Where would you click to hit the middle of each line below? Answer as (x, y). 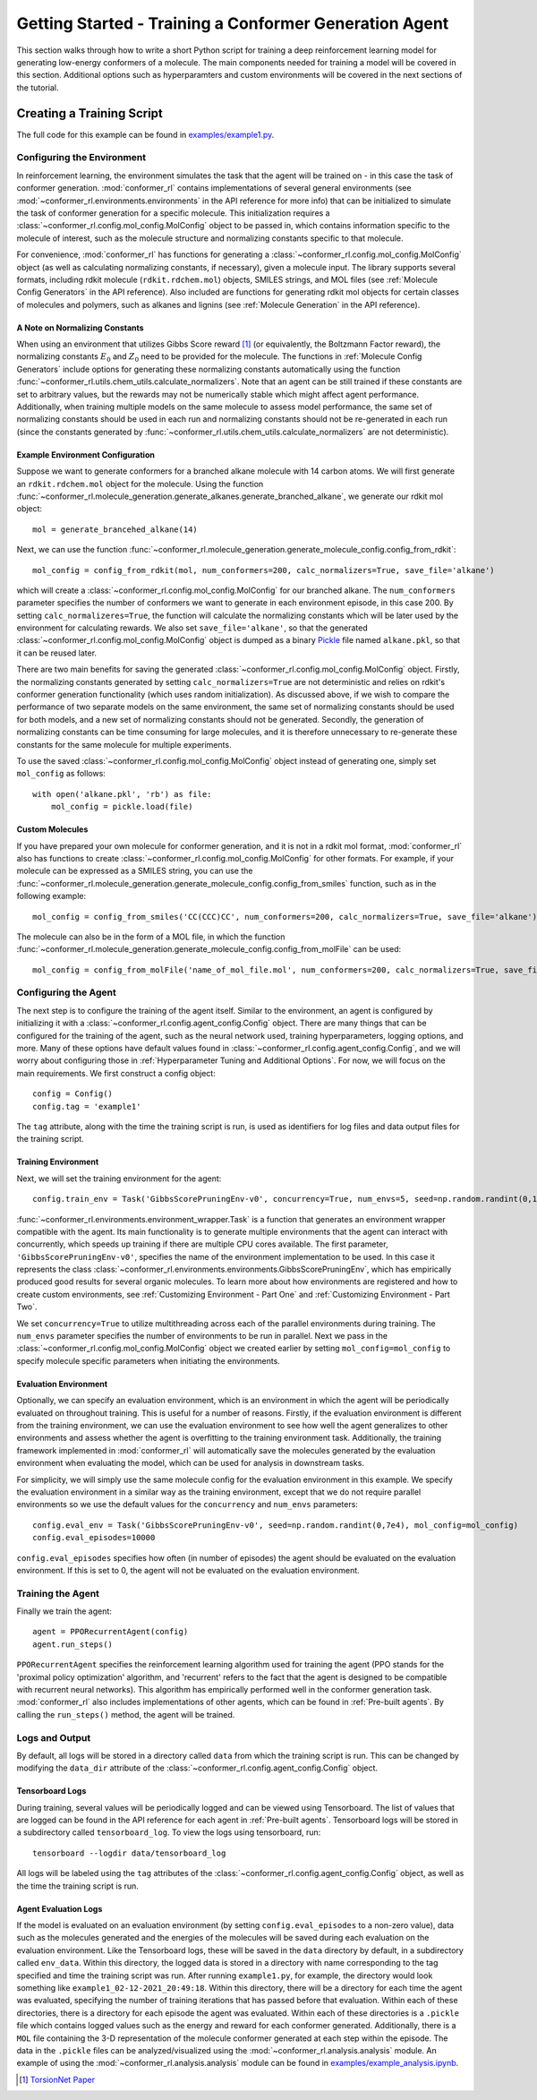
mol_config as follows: (61, 774)
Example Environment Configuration (86, 454)
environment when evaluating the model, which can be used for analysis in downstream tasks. (190, 1463)
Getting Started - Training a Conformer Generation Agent (233, 23)
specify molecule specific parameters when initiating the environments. (149, 1360)
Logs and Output (54, 1737)
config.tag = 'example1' (87, 1106)
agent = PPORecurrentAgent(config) (111, 1632)
